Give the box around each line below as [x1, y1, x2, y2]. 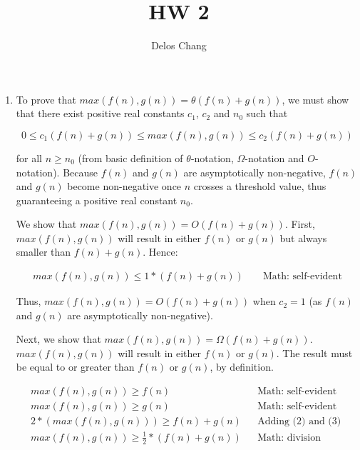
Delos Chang [151, 38, 207, 53]
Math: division [257, 432, 321, 443]
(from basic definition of [78, 150, 183, 165]
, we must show [282, 91, 349, 106]
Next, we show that [16, 331, 101, 346]
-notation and [245, 150, 304, 165]
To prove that [16, 91, 76, 106]
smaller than [16, 244, 71, 259]
